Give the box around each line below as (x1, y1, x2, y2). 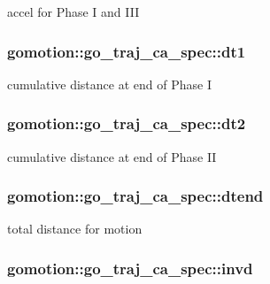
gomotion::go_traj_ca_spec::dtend (7, 185, 264, 207)
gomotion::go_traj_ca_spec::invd (7, 257, 253, 279)
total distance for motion (7, 219, 143, 238)
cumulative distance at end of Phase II (7, 147, 217, 165)
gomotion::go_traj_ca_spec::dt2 (7, 112, 246, 134)
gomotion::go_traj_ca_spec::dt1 (7, 40, 246, 62)
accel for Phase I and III (7, 3, 140, 20)
